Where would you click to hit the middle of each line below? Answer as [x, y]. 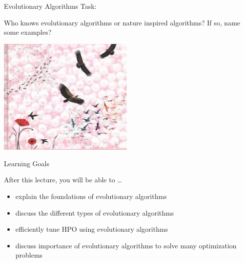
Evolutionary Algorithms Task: [50, 6]
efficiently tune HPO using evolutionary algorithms [92, 229]
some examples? [28, 32]
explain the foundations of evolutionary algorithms [91, 196]
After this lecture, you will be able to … [63, 180]
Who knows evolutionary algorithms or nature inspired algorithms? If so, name [122, 22]
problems [29, 255]
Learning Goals [27, 163]
